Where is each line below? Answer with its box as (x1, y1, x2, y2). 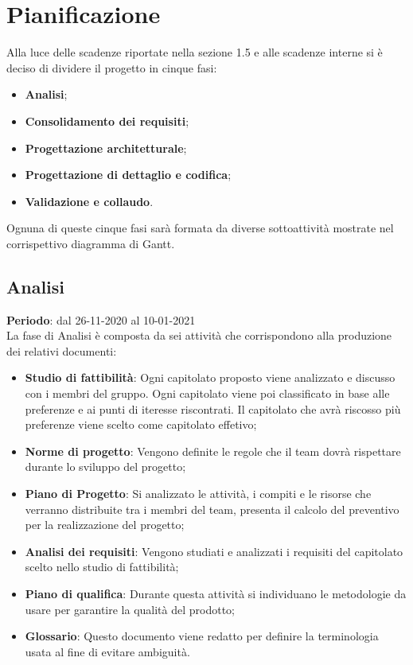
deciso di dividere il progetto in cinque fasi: (6, 59, 217, 76)
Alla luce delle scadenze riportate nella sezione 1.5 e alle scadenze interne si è (6, 44, 383, 60)
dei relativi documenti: (6, 342, 117, 359)
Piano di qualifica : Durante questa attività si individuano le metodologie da (25, 585, 407, 601)
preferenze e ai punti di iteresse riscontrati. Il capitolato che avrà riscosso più (25, 400, 401, 417)
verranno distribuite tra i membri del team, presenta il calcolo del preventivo (25, 500, 399, 517)
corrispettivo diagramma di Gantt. (6, 235, 175, 251)
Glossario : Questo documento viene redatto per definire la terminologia (25, 628, 379, 644)
